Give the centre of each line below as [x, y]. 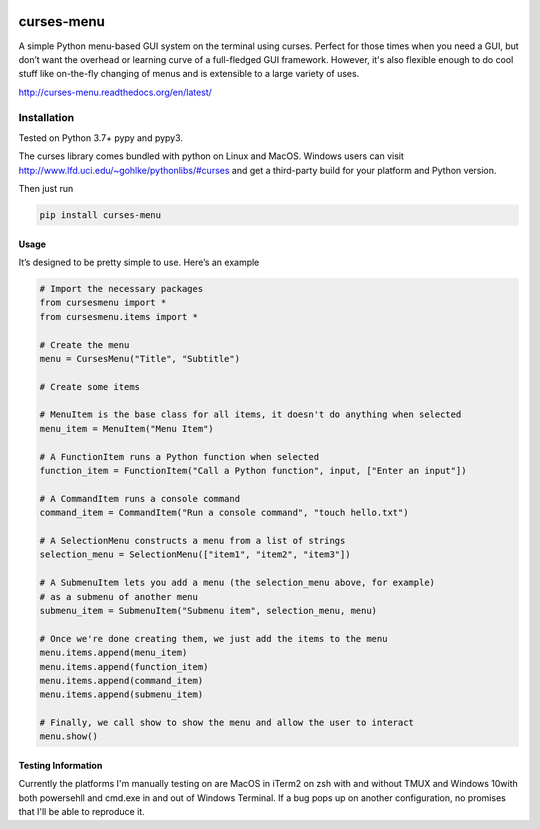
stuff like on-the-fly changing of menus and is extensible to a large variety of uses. [189, 74]
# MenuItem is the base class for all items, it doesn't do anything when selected [250, 414]
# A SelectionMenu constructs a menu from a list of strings [192, 540]
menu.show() [69, 736]
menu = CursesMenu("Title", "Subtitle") [139, 358]
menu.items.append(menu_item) [113, 653]
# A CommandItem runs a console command [139, 498]
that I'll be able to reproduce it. [81, 812]
